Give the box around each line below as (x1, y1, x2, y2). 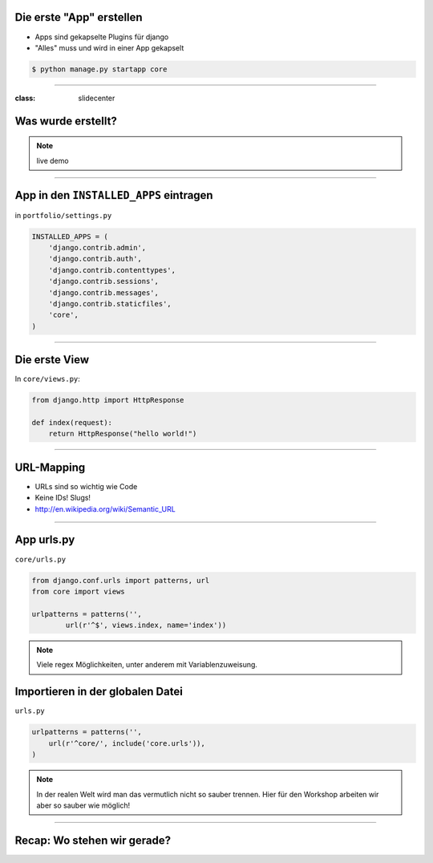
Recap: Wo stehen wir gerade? (14, 833, 172, 847)
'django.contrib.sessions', (48, 277, 160, 286)
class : (14, 93, 36, 103)
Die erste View (14, 353, 90, 367)
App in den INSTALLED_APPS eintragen (14, 188, 213, 202)
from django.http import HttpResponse (31, 395, 184, 405)
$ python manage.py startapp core (31, 64, 168, 74)
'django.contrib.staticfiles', (48, 299, 172, 308)
